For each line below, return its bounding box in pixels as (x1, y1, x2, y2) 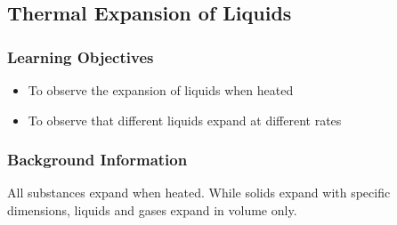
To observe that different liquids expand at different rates (28, 110, 342, 129)
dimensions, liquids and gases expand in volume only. (7, 201, 297, 219)
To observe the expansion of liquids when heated (28, 81, 294, 99)
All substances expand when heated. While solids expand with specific (7, 183, 391, 202)
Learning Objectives (7, 45, 154, 68)
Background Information (7, 149, 188, 171)
